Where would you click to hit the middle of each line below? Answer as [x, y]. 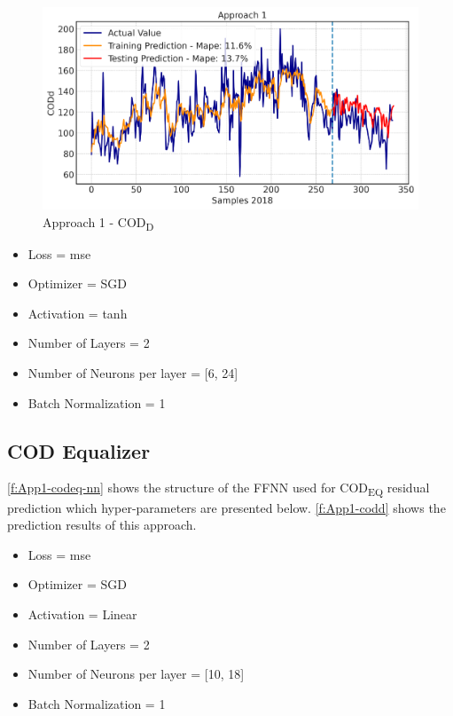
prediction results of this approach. [102, 525]
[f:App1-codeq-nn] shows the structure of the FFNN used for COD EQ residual [219, 489]
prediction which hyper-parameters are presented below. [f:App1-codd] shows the [226, 507]
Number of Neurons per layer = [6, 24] [133, 373]
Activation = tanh [78, 313]
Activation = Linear [82, 614]
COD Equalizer [79, 450]
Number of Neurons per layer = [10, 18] [136, 674]
